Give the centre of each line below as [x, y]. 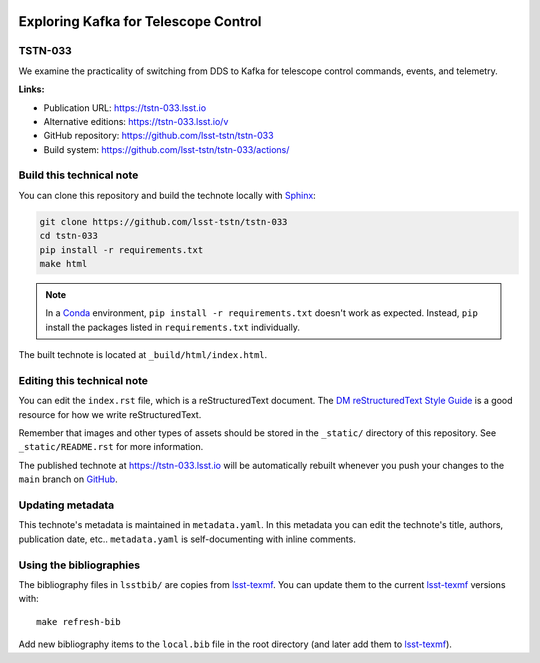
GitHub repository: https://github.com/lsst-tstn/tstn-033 [158, 136]
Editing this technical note [83, 380]
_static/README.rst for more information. [111, 447]
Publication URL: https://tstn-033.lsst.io [125, 107]
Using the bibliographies [79, 565]
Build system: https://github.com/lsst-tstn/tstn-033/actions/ [166, 149]
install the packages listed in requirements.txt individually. [172, 327]
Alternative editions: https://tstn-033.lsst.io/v [136, 121]
